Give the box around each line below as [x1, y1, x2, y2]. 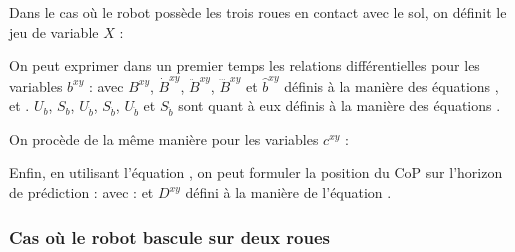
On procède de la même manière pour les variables [9, 128, 319, 149]
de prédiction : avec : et [9, 182, 154, 203]
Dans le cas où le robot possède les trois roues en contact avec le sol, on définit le [9, 2, 507, 22]
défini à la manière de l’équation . [185, 182, 392, 203]
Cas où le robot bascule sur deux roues [9, 224, 331, 249]
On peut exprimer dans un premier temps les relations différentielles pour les [9, 55, 480, 76]
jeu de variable [9, 21, 99, 42]
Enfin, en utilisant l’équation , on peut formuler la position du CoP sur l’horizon [9, 162, 503, 183]
